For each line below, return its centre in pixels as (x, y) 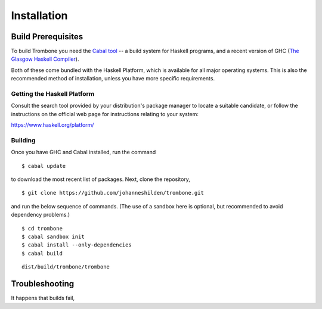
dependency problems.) (41, 215)
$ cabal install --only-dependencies (77, 245)
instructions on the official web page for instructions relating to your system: (105, 114)
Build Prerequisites (47, 37)
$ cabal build (42, 253)
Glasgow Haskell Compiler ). (45, 59)
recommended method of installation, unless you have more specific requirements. (113, 79)
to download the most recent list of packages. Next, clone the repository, (101, 179)
